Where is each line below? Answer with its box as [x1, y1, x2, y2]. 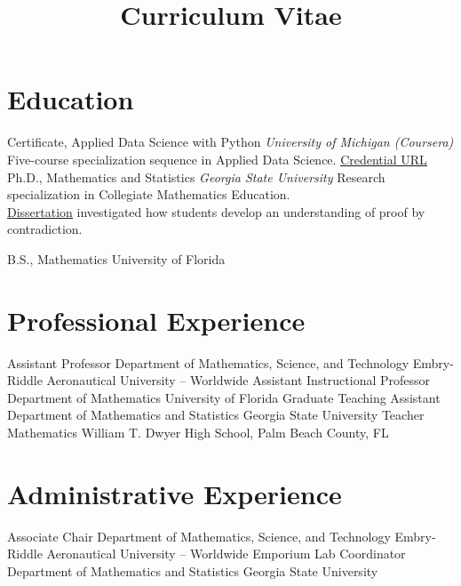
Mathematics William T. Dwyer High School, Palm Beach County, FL [7, 422, 389, 441]
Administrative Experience [7, 475, 342, 511]
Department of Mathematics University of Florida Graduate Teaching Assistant [7, 388, 441, 406]
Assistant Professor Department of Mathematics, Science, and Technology [7, 353, 409, 372]
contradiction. [7, 220, 83, 238]
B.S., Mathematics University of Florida [7, 249, 226, 268]
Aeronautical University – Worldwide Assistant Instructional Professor [46, 371, 431, 389]
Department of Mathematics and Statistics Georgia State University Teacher [7, 405, 425, 424]
